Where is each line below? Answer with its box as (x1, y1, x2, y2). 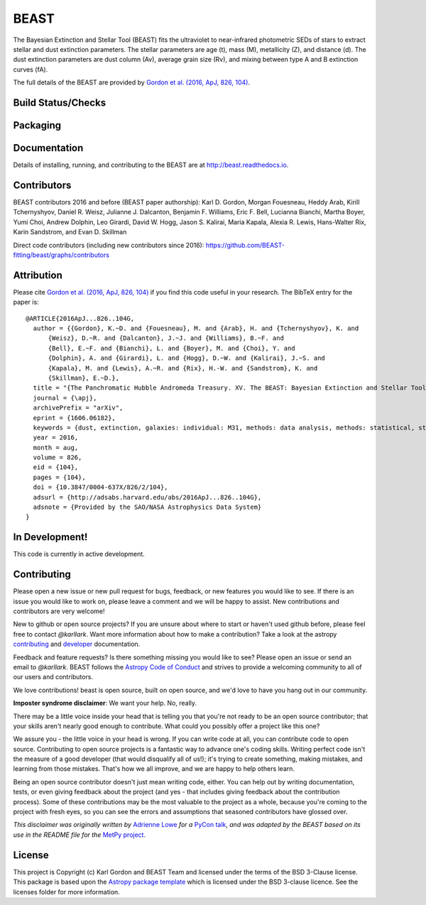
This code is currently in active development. (13, 550, 145, 559)
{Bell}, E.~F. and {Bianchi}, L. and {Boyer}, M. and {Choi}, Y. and (48, 344, 295, 352)
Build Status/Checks (13, 97, 106, 109)
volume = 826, (33, 454, 82, 461)
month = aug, (33, 444, 79, 451)
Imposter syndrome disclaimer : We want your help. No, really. (13, 699, 197, 708)
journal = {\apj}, (33, 394, 97, 402)
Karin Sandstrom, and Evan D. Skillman (13, 228, 127, 236)
